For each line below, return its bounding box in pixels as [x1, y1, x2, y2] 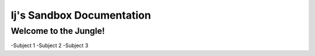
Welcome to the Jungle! [10, 26, 105, 36]
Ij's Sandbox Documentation [10, 9, 151, 22]
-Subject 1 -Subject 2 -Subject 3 [10, 42, 89, 49]
